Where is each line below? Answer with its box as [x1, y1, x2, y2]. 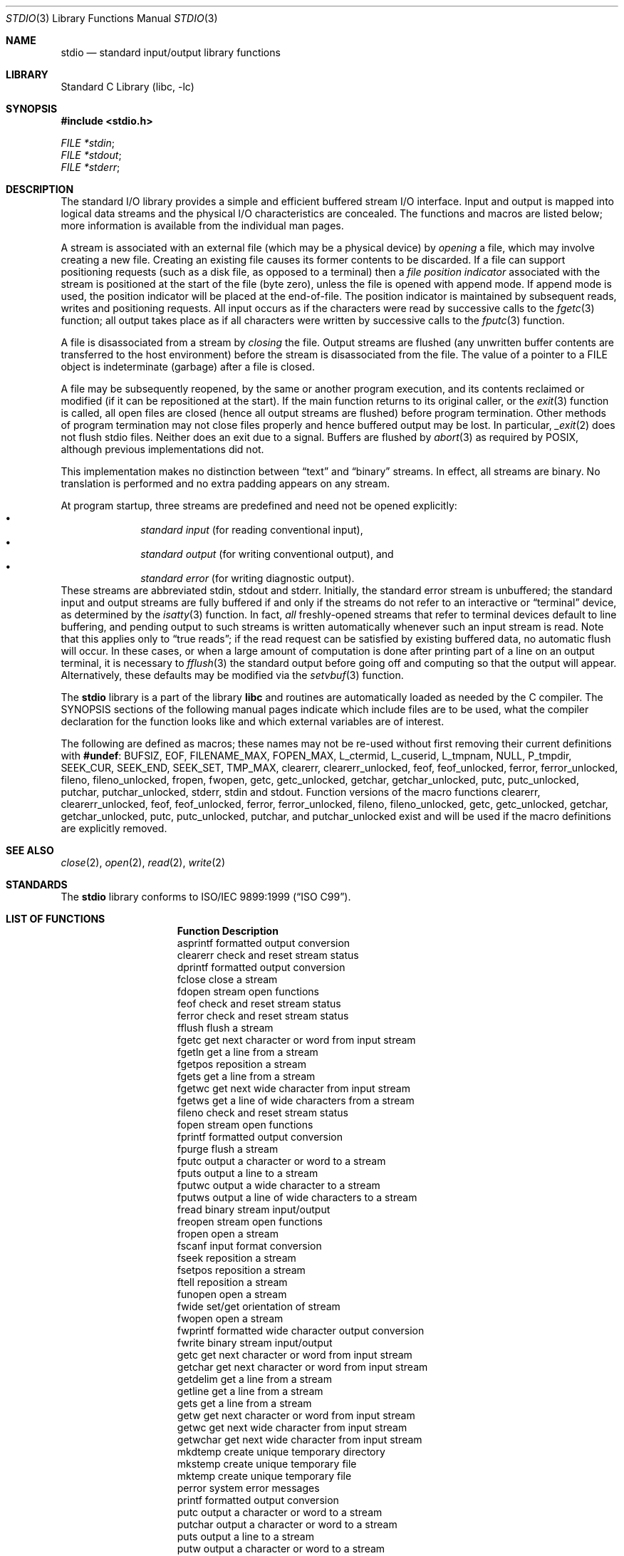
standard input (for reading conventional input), [140, 524, 363, 536]
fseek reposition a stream [177, 1252, 296, 1264]
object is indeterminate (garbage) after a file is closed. [61, 361, 315, 373]
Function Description [177, 925, 279, 937]
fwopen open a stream [177, 1312, 284, 1324]
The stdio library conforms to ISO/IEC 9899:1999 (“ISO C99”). [61, 891, 351, 903]
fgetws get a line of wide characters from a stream [177, 1094, 415, 1106]
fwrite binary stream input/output [177, 1337, 333, 1349]
